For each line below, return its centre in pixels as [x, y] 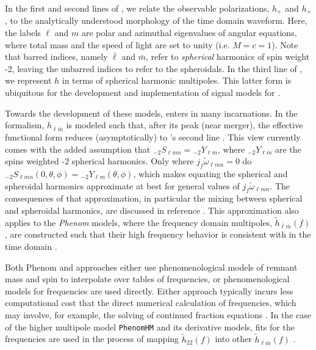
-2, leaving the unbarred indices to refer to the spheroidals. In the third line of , [154, 68]
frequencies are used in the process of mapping [92, 339]
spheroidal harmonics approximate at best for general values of [122, 185]
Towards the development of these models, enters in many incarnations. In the [151, 113]
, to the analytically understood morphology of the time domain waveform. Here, [156, 20]
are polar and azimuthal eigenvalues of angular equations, [189, 33]
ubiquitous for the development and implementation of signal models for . [143, 93]
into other [233, 339]
